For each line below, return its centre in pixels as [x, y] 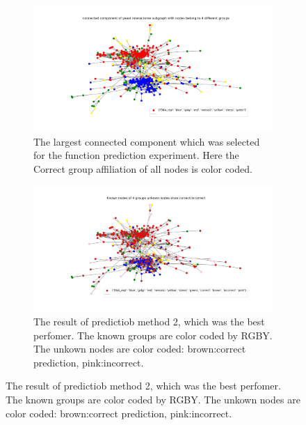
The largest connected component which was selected [147, 141]
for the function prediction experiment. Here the [136, 155]
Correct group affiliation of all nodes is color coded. [143, 168]
